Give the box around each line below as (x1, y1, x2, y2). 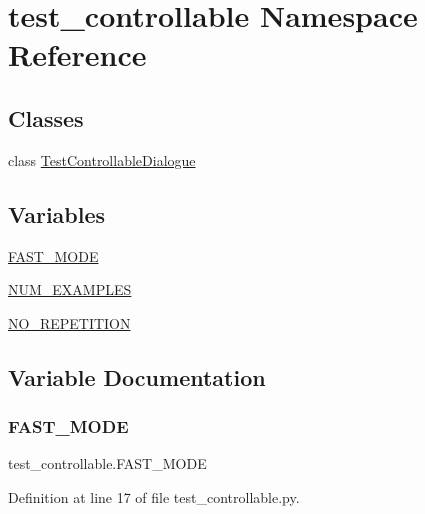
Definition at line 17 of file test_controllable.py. (8, 486, 300, 507)
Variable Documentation (8, 361, 266, 392)
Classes (8, 102, 84, 133)
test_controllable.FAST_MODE (8, 453, 207, 474)
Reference (8, 34, 147, 75)
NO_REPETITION (8, 312, 131, 333)
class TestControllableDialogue (8, 149, 196, 170)
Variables (8, 198, 106, 229)
